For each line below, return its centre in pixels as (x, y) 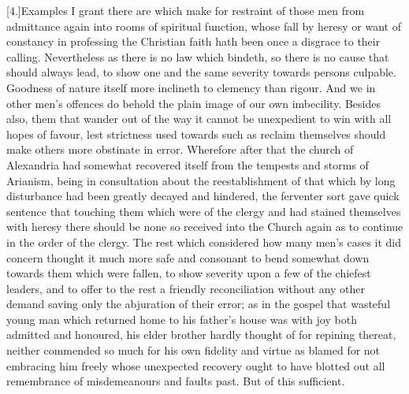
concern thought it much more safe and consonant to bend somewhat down (188, 257)
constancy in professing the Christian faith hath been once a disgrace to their (193, 41)
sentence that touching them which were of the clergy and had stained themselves (204, 211)
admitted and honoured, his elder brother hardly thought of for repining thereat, (201, 335)
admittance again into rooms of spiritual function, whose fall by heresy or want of (204, 26)
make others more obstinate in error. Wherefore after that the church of (180, 149)
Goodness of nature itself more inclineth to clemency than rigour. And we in (191, 87)
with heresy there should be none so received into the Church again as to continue (205, 227)
